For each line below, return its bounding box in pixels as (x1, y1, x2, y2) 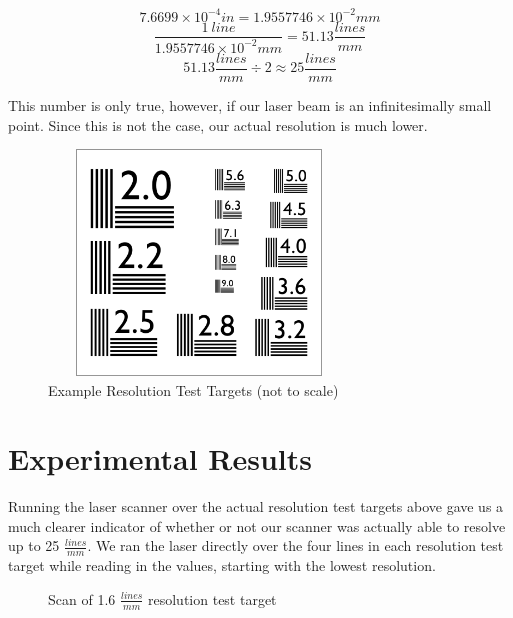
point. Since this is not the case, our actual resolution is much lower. (8, 114, 428, 135)
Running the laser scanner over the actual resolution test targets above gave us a (8, 496, 504, 517)
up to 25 (8, 535, 60, 556)
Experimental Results (8, 438, 312, 479)
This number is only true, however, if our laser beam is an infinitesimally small (8, 94, 492, 115)
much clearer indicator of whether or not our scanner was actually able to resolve (8, 515, 506, 536)
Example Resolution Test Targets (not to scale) (48, 379, 339, 400)
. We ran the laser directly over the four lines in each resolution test (87, 535, 504, 556)
